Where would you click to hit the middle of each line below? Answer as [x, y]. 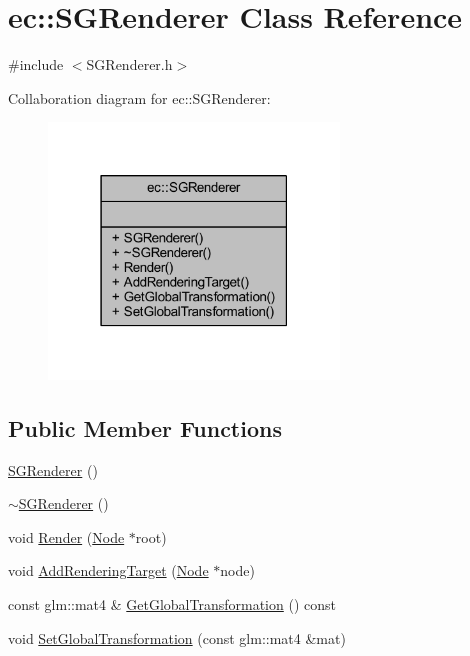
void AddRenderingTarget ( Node [108, 570]
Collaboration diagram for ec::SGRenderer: [139, 97]
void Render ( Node [66, 536]
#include [36, 64]
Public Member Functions [145, 427]
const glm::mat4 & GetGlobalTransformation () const [172, 603]
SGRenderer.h [129, 64]
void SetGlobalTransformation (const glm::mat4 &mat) [177, 637]
